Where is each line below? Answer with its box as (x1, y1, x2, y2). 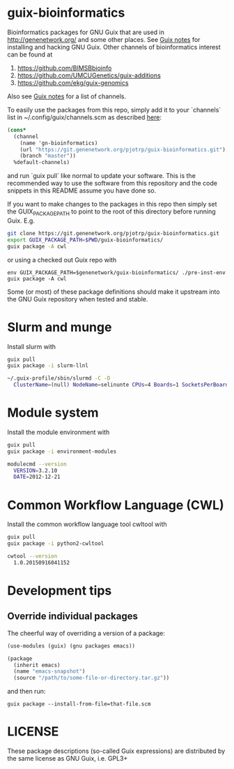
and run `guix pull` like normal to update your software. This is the (7, 172, 196, 180)
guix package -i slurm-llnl (7, 362, 89, 369)
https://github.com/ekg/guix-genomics (17, 78, 129, 87)
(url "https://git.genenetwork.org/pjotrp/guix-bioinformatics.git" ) (19, 146, 226, 153)
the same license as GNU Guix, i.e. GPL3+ (7, 754, 128, 763)
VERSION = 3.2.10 (13, 467, 58, 474)
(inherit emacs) (13, 662, 61, 669)
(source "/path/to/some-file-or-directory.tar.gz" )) (13, 675, 170, 682)
